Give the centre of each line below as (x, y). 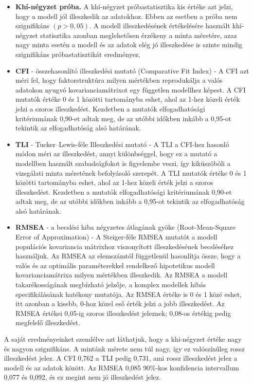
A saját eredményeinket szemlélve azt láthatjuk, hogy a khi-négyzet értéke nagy (123, 339)
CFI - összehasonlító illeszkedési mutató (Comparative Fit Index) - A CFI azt (132, 70)
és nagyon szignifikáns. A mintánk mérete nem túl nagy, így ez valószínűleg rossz (124, 348)
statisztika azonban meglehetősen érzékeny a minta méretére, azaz (139, 35)
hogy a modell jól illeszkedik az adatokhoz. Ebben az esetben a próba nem (126, 16)
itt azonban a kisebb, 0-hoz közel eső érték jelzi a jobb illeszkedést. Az (120, 303)
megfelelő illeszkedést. (48, 322)
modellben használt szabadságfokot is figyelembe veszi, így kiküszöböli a (123, 163)
